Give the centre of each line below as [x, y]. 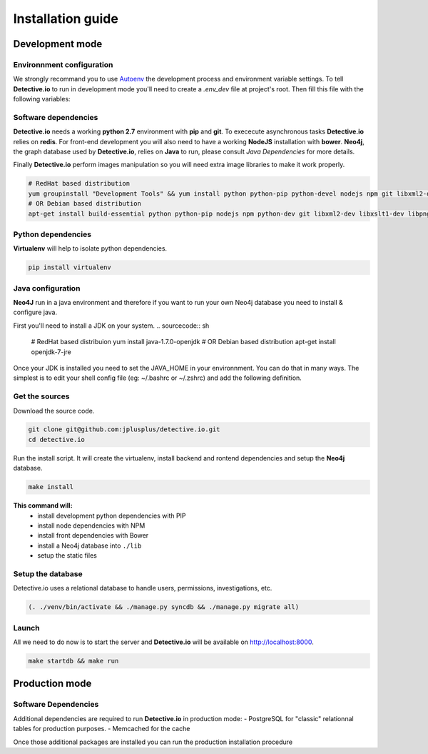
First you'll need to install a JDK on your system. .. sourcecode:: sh [111, 326]
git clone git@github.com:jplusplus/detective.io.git [124, 429]
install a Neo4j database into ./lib [90, 546]
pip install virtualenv [70, 267]
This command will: [43, 506]
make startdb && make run [73, 661]
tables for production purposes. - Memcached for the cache [102, 729]
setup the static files [67, 556]
